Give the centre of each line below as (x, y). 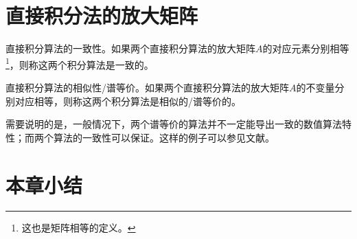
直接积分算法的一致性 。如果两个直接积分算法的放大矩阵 (130, 48)
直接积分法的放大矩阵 (102, 15)
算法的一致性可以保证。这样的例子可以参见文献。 (164, 137)
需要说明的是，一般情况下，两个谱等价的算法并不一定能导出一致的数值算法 (174, 124)
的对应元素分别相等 (306, 48)
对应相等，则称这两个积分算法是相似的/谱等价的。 (128, 101)
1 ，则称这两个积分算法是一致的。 (80, 63)
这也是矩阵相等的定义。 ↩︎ (79, 228)
